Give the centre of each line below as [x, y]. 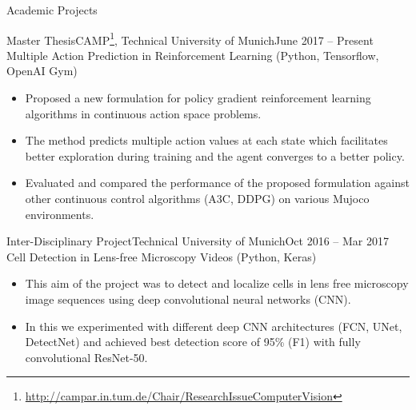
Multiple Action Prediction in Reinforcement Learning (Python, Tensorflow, [193, 55]
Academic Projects [52, 10]
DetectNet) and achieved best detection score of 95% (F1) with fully [193, 342]
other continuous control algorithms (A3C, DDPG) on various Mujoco [197, 198]
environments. [60, 214]
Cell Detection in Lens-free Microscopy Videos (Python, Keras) [162, 256]
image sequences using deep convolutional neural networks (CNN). [188, 299]
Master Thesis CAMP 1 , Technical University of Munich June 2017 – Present [190, 38]
